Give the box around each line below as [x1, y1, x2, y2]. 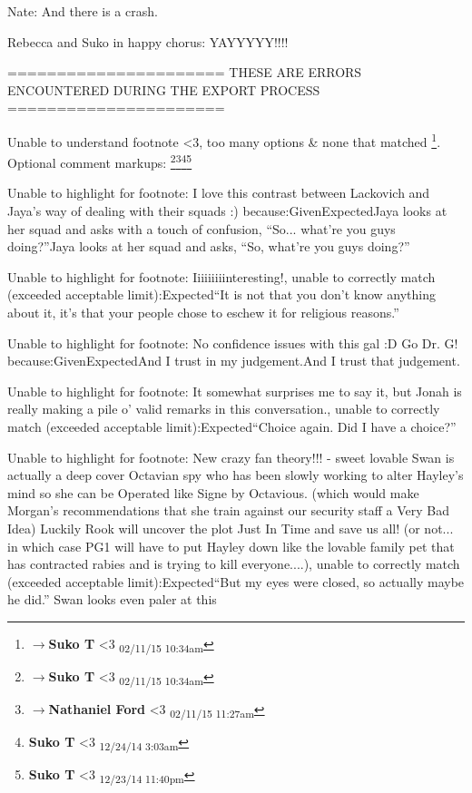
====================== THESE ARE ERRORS [7, 63, 362, 82]
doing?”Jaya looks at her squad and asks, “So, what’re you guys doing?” [7, 237, 410, 256]
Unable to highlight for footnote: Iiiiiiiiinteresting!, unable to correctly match [7, 267, 436, 286]
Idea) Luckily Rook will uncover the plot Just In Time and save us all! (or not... [7, 518, 454, 537]
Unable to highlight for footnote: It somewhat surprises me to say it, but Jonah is [7, 381, 462, 400]
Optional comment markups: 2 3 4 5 [7, 151, 192, 171]
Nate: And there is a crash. [7, 2, 158, 20]
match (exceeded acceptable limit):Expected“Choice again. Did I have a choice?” [7, 417, 457, 436]
